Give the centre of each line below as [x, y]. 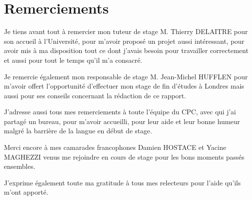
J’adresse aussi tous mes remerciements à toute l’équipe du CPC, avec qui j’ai [120, 112]
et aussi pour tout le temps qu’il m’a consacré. [73, 60]
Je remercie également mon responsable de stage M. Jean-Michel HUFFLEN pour [126, 76]
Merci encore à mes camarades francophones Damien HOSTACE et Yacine [115, 147]
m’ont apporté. [26, 192]
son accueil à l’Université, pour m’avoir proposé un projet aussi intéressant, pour [124, 41]
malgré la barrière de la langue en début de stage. [78, 131]
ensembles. [20, 166]
